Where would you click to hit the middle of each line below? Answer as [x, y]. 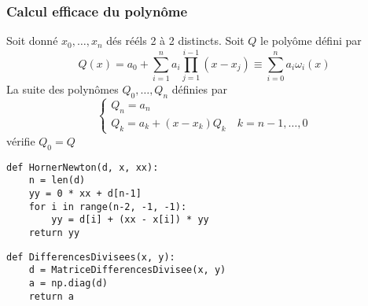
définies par [199, 88]
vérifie [21, 140]
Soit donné [32, 41]
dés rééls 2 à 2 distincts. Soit [175, 41]
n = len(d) [57, 181]
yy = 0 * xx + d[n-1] [85, 194]
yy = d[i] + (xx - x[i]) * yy [130, 220]
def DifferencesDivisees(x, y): [91, 257]
